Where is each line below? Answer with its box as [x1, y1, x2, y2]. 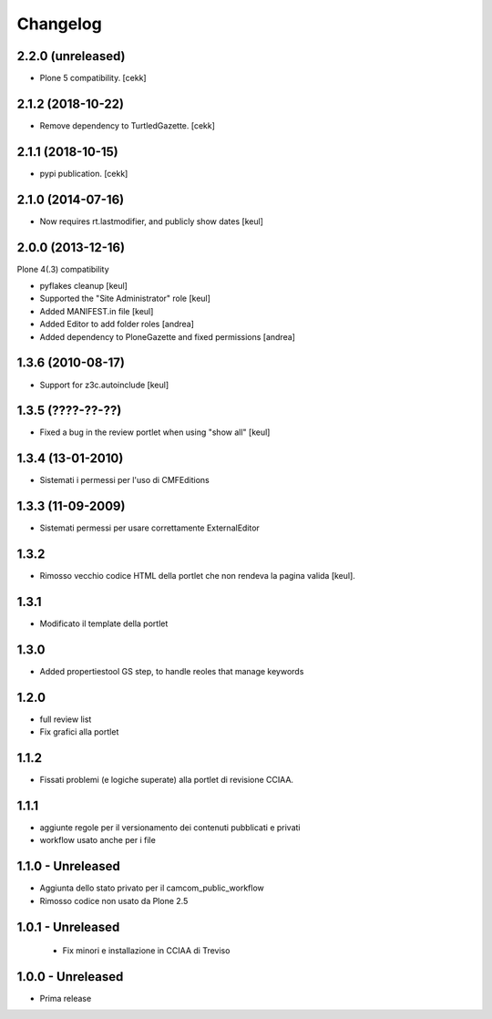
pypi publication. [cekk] [39, 168, 128, 179]
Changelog [16, 14, 102, 34]
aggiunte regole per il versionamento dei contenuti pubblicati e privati [39, 822, 301, 833]
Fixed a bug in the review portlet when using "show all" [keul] [39, 427, 271, 437]
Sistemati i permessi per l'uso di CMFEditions [39, 475, 210, 486]
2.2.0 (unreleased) [16, 48, 127, 64]
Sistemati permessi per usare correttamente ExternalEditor [39, 522, 260, 533]
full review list [39, 714, 92, 725]
